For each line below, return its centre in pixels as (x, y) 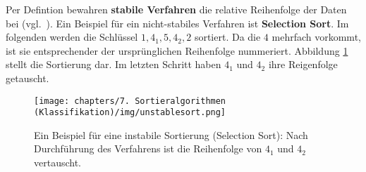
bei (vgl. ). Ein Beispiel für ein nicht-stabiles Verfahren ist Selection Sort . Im (177, 23)
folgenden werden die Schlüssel (72, 37)
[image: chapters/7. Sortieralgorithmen (130, 101)
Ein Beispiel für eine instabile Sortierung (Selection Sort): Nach (171, 134)
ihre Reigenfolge (303, 64)
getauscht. (28, 78)
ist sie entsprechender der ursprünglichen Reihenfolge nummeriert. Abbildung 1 (177, 50)
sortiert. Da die (227, 37)
